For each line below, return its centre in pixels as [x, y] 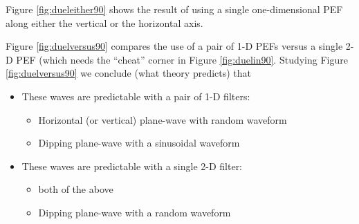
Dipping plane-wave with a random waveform [135, 212]
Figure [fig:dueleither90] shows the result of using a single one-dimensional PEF [174, 9]
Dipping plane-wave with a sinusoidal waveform [139, 143]
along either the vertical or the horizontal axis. [104, 22]
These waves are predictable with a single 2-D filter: [132, 166]
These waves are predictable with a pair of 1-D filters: [136, 96]
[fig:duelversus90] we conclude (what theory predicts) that [129, 73]
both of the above [76, 189]
